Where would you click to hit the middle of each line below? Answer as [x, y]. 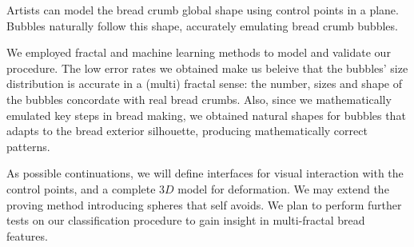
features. [27, 235]
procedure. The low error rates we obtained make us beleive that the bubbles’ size [207, 68]
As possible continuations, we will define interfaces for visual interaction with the [205, 173]
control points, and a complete [81, 188]
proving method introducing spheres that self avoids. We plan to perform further [204, 204]
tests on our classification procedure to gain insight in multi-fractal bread [186, 220]
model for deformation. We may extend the [283, 188]
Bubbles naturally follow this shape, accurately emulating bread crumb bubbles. [202, 25]
